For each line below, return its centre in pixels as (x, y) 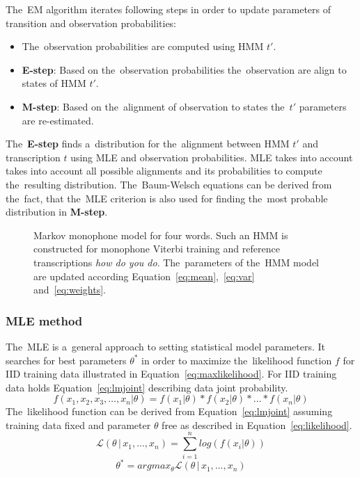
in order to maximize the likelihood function (237, 360)
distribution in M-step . (57, 212)
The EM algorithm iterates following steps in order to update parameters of (169, 9)
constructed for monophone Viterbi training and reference (157, 249)
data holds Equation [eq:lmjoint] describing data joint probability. (147, 387)
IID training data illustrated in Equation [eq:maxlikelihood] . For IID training (171, 374)
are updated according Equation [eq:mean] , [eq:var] (144, 276)
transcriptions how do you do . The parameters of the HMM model (176, 262)
